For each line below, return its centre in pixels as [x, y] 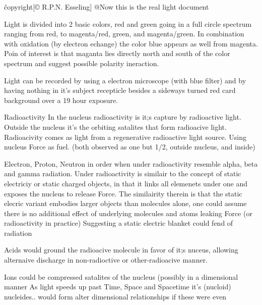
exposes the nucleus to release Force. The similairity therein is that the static [123, 193]
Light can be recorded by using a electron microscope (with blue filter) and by [125, 80]
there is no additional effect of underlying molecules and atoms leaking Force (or [128, 213]
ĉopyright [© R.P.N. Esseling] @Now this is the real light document [107, 7]
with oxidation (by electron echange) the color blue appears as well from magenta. [131, 43]
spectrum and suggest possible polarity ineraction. [82, 63]
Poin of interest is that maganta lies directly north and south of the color [117, 53]
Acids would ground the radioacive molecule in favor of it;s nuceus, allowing [121, 250]
